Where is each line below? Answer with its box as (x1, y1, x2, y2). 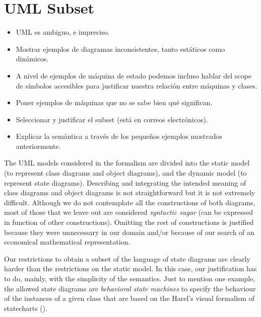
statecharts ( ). (4, 302, 48, 313)
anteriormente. (16, 140, 61, 151)
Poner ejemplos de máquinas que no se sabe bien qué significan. (16, 97, 213, 108)
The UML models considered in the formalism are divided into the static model (4, 157, 250, 168)
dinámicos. (16, 53, 49, 64)
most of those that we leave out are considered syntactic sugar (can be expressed (4, 207, 253, 217)
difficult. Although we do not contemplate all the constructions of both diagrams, (4, 197, 255, 207)
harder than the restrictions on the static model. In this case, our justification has (4, 263, 257, 274)
